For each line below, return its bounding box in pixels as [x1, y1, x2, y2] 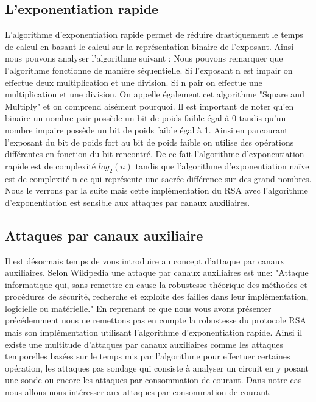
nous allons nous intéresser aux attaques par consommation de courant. [5, 386, 272, 398]
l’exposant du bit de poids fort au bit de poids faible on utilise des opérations [5, 135, 294, 148]
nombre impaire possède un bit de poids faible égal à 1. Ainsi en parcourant [5, 123, 288, 136]
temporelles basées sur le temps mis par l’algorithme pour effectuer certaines [5, 350, 290, 362]
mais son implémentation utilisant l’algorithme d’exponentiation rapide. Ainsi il [5, 326, 303, 339]
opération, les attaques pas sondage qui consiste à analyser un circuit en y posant [5, 361, 309, 374]
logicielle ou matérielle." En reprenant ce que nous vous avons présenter [5, 301, 272, 314]
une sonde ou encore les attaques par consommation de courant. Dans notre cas [5, 373, 302, 386]
